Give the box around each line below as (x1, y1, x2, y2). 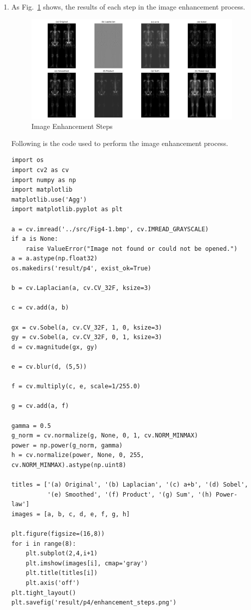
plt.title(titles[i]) (26, 569, 98, 577)
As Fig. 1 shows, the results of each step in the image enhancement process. (11, 2, 245, 12)
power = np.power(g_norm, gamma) (11, 441, 123, 449)
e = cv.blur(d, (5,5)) (11, 363, 87, 370)
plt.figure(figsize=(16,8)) (11, 530, 105, 538)
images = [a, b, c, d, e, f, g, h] (11, 510, 130, 518)
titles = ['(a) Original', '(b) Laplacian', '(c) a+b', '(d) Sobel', (11, 481, 248, 489)
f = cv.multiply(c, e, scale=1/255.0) (11, 383, 141, 390)
